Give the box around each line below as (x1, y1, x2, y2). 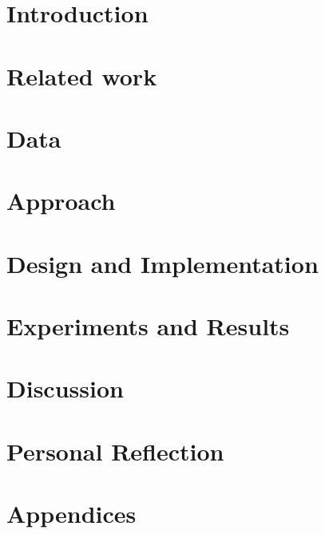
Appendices (6, 497, 137, 530)
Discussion (6, 372, 124, 405)
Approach (6, 184, 116, 217)
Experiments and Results (6, 310, 290, 342)
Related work (6, 59, 157, 92)
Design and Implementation (6, 247, 319, 279)
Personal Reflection (6, 434, 224, 467)
